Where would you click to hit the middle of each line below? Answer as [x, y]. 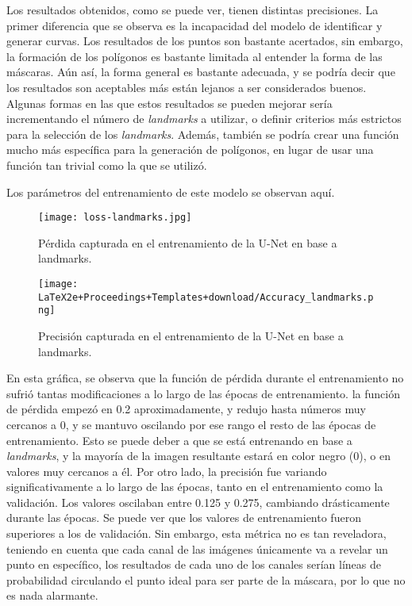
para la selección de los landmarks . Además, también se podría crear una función [203, 134]
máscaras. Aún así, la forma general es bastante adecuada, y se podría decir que [201, 72]
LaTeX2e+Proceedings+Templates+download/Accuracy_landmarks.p [206, 297]
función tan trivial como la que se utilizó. [107, 165]
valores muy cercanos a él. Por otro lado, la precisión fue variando [167, 471]
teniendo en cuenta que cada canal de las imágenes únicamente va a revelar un [197, 548]
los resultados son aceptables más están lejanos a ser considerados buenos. [187, 87]
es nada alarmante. [52, 595]
